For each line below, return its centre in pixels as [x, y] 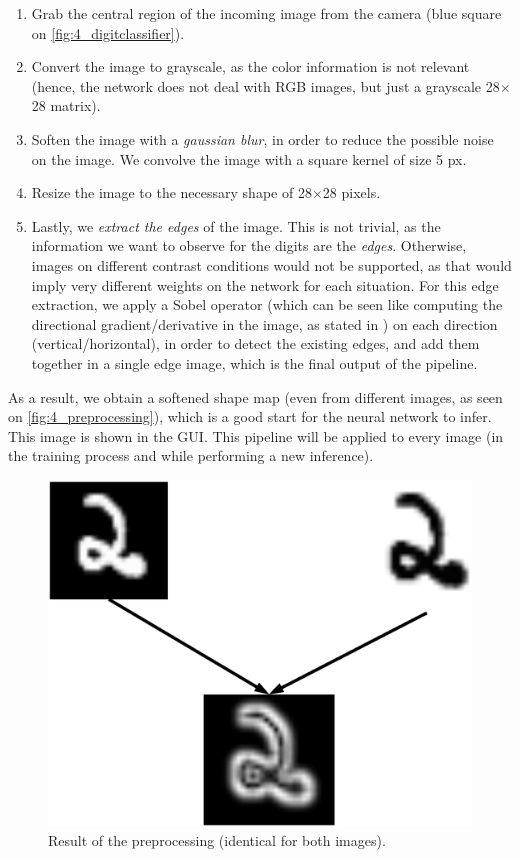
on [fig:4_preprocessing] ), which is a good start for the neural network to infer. [250, 416]
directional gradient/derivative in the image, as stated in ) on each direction [264, 323]
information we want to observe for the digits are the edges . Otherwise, [249, 245]
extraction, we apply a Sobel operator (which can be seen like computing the [267, 304]
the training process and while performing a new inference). [191, 455]
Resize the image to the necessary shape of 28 [171, 192]
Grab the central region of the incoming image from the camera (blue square [266, 13]
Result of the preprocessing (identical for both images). [217, 840]
